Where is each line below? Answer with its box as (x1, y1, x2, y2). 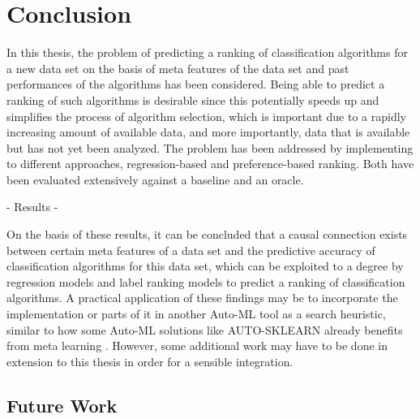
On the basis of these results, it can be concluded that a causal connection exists (6, 226, 408, 243)
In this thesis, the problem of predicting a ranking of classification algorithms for (6, 44, 408, 61)
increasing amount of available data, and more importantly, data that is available (6, 123, 410, 140)
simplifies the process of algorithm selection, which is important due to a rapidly (6, 107, 406, 124)
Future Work (6, 392, 118, 417)
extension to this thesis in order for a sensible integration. (6, 352, 294, 369)
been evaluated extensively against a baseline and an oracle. (6, 171, 304, 188)
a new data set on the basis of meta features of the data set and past (6, 59, 349, 76)
